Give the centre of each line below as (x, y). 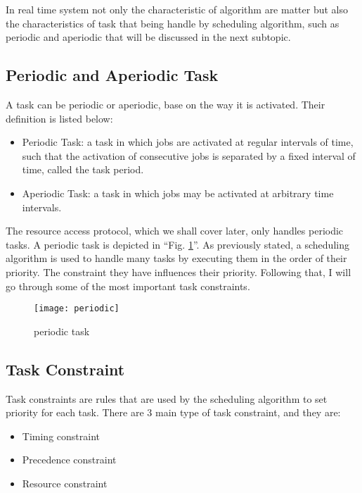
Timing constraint (61, 436)
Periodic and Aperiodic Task (112, 75)
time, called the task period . (83, 169)
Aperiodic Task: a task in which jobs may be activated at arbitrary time (178, 193)
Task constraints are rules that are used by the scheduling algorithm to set (167, 398)
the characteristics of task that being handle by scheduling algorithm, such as (173, 23)
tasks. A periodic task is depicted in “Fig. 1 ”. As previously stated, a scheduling (177, 244)
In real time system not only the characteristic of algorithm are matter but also (177, 9)
